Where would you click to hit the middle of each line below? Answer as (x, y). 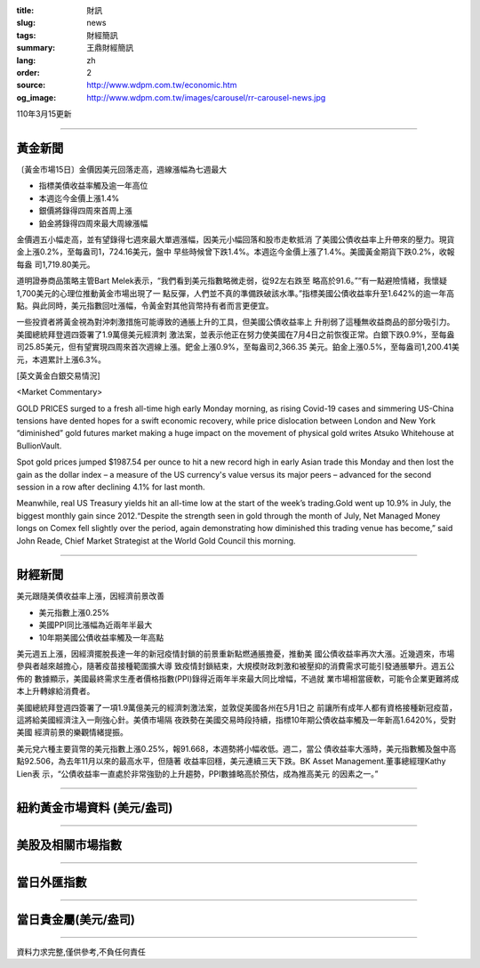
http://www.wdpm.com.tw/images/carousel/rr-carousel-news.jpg (206, 97)
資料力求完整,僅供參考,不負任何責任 (81, 952)
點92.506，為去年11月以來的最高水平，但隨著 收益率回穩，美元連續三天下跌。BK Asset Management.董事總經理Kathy (231, 762)
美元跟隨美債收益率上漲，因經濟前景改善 (90, 596)
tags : (26, 35)
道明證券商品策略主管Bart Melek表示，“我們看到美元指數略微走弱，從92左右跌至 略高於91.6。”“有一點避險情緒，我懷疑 (232, 281)
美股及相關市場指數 (69, 845)
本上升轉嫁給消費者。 (56, 691)
